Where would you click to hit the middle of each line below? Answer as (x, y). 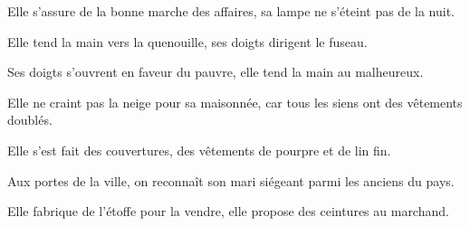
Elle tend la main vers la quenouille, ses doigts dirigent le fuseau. (187, 41)
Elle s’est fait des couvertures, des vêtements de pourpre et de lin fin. (199, 150)
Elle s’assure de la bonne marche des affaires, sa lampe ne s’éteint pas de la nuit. (231, 11)
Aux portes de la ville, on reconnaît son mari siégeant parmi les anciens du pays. (231, 180)
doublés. (30, 120)
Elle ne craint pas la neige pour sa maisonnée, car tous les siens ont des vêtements (235, 102)
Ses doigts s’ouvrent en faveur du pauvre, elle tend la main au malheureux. (216, 72)
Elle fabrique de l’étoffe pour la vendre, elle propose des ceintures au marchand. (228, 211)
